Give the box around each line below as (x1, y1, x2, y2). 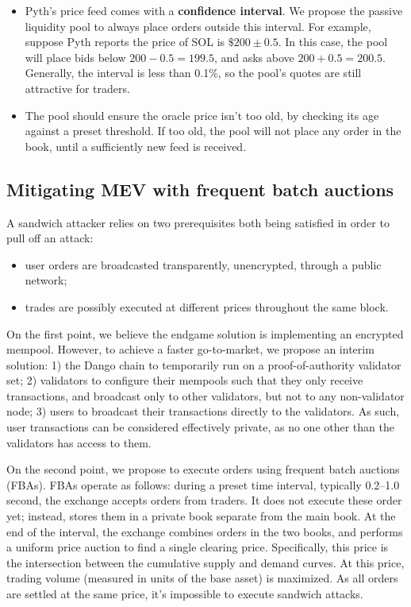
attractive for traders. (25, 79, 130, 96)
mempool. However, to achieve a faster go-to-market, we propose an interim (6, 341, 375, 358)
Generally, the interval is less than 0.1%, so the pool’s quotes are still (25, 64, 362, 81)
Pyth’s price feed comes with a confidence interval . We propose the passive (25, 2, 403, 18)
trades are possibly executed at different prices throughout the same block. (25, 298, 389, 315)
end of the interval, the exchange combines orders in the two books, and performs (6, 523, 403, 539)
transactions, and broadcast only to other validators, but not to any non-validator (6, 387, 405, 404)
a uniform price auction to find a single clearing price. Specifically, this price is (6, 539, 389, 555)
